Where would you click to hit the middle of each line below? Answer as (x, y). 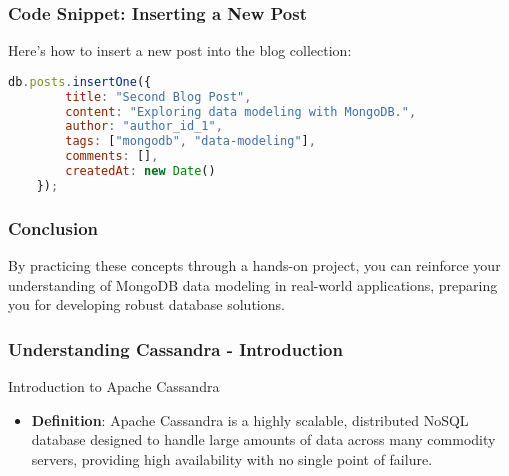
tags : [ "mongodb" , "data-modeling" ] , (190, 141)
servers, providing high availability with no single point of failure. (232, 458)
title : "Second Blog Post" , (158, 96)
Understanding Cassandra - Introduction (175, 348)
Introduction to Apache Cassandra (114, 386)
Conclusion (53, 227)
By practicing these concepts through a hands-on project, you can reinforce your (254, 265)
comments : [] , (112, 156)
